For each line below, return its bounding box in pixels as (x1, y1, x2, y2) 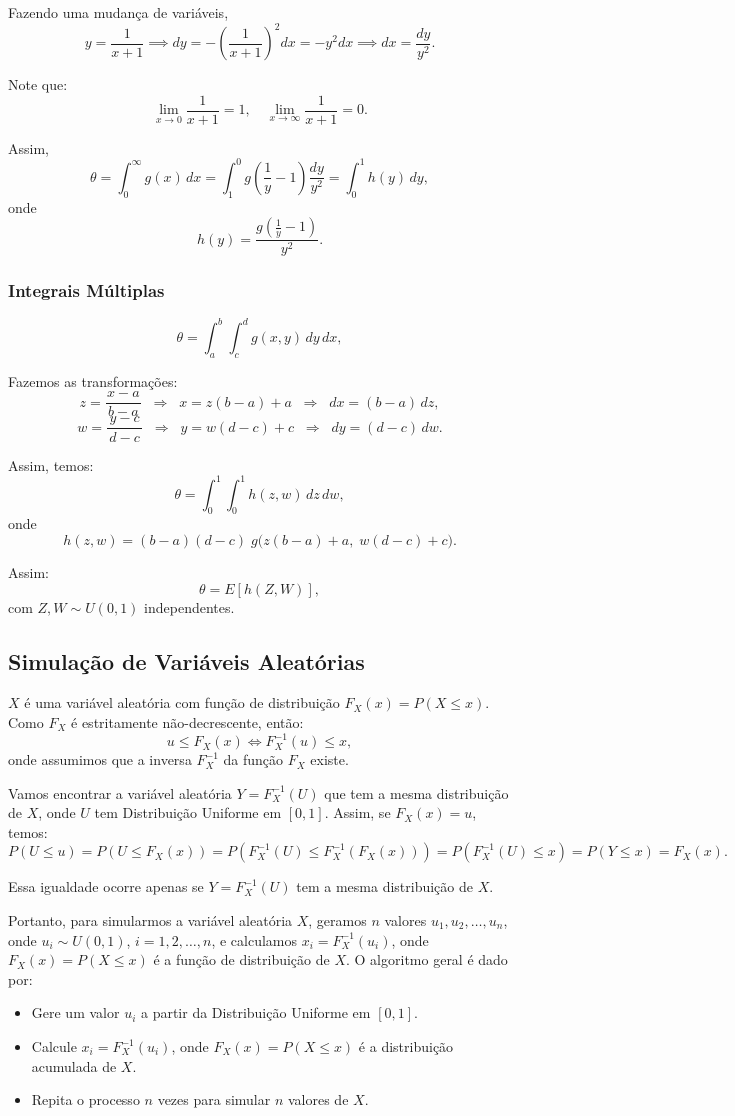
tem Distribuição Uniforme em (94, 802, 282, 823)
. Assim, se (324, 802, 391, 823)
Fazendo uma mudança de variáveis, (8, 2, 229, 22)
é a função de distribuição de (153, 949, 330, 970)
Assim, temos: (8, 454, 94, 475)
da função (223, 749, 284, 770)
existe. (310, 749, 349, 770)
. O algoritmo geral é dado (346, 949, 508, 970)
